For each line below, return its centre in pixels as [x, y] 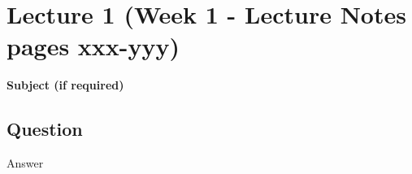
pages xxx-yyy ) [93, 46]
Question [45, 129]
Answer [25, 163]
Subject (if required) [65, 85]
